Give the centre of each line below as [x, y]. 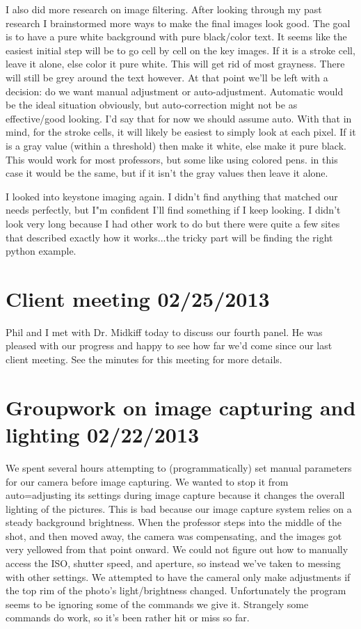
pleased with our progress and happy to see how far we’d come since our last [169, 345]
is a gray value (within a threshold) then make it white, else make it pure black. [176, 145]
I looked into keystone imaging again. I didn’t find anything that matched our [172, 196]
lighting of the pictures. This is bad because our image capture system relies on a [179, 508]
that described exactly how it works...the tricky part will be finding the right [169, 237]
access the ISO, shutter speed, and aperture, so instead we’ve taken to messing [173, 563]
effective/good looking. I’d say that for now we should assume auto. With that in [179, 118]
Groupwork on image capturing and [181, 407]
